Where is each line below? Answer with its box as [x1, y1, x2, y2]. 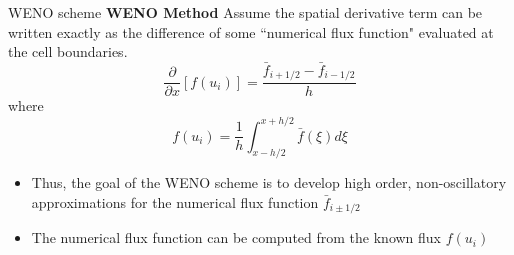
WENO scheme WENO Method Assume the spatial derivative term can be [8, 2, 483, 22]
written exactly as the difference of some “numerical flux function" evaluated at [8, 21, 494, 42]
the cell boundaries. [8, 41, 128, 62]
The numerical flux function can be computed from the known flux [31, 227, 442, 248]
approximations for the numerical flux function [31, 191, 319, 212]
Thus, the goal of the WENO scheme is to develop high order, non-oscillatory [31, 172, 507, 193]
